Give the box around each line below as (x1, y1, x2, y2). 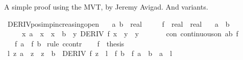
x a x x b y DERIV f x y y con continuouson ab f (21, 28, 238, 39)
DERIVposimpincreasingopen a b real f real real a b (7, 18, 230, 29)
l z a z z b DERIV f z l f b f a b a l (7, 48, 172, 58)
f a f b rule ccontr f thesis (14, 38, 125, 48)
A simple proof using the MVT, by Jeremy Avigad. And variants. (4, 2, 208, 12)
